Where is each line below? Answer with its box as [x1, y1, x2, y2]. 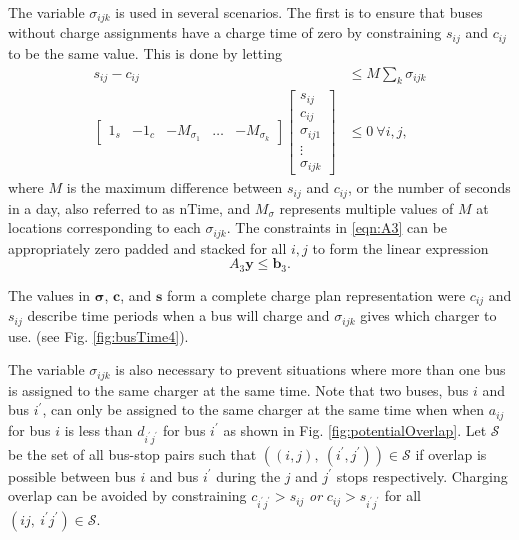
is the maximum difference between [66, 177, 283, 198]
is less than [64, 419, 133, 440]
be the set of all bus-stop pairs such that [8, 443, 257, 464]
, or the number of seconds [347, 177, 511, 198]
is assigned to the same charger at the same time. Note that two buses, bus [8, 379, 469, 400]
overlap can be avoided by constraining [8, 485, 247, 506]
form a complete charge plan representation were [167, 284, 466, 305]
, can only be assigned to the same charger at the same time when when [42, 399, 485, 420]
